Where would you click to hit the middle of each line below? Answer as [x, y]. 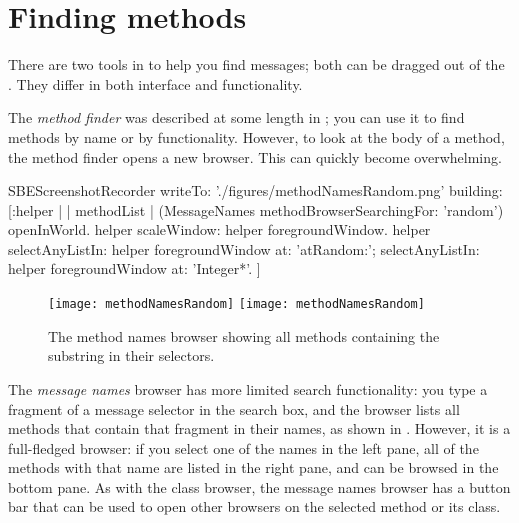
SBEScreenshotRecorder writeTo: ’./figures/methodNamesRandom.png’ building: [255, 190]
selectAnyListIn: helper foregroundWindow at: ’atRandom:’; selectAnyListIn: [244, 248]
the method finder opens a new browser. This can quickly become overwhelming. [255, 156]
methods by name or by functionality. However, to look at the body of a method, [256, 136]
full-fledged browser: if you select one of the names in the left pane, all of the [243, 447]
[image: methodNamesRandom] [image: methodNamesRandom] [236, 304]
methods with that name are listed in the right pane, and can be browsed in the [253, 467]
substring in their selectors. [131, 355]
